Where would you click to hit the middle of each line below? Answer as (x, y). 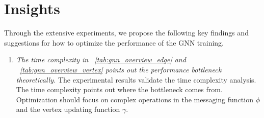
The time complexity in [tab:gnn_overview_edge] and (101, 60)
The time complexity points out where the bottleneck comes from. (119, 89)
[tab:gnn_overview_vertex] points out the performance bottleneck (121, 69)
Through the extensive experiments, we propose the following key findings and (126, 33)
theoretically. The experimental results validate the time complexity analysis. (136, 79)
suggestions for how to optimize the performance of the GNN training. (114, 42)
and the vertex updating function (68, 109)
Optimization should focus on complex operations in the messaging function (135, 99)
